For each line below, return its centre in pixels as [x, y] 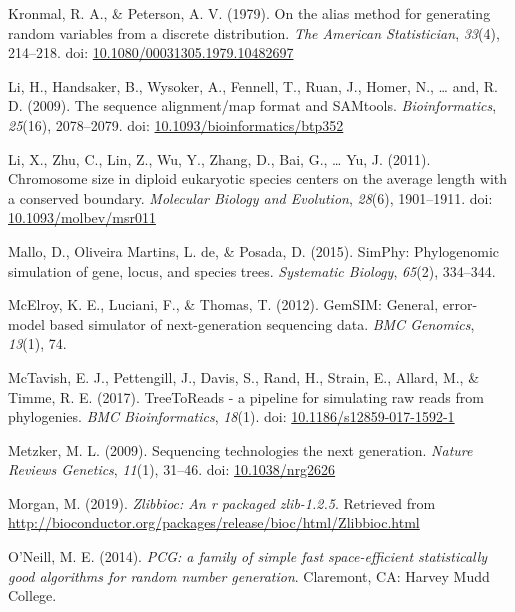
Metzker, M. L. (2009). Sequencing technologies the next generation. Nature [240, 449]
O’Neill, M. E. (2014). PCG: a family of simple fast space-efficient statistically [248, 556]
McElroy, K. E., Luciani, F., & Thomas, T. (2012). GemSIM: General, [223, 304]
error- [460, 304]
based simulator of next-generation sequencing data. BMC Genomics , [262, 323]
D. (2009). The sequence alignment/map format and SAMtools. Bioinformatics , [252, 105]
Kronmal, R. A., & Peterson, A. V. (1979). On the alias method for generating [249, 13]
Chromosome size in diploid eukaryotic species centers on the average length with [258, 178]
